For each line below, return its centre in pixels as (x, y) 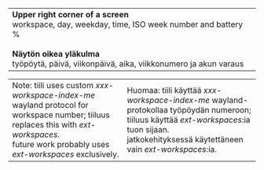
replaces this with (44, 125)
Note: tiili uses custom (53, 85)
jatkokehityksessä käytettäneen (185, 139)
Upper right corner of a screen (71, 15)
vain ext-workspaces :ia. (172, 149)
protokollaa (148, 110)
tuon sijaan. (148, 129)
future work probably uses (61, 144)
